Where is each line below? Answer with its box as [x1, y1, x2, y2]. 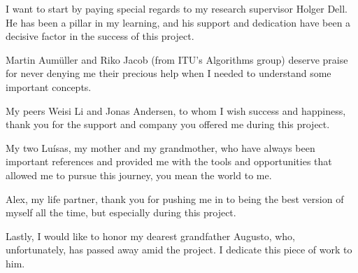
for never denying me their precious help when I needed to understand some [6, 66, 331, 80]
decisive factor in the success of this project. [6, 29, 194, 43]
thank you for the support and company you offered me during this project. [6, 117, 330, 132]
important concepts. [6, 79, 92, 94]
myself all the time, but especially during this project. [6, 205, 236, 220]
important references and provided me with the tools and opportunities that [6, 154, 332, 169]
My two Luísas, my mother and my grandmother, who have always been [6, 140, 315, 155]
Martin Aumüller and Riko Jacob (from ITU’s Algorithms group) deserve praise [6, 52, 348, 66]
